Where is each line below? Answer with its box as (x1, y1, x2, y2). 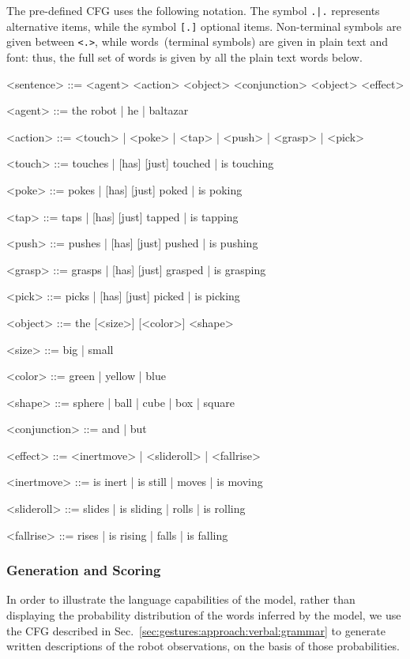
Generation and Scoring (6, 560, 161, 580)
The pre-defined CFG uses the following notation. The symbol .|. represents (6, 2, 380, 18)
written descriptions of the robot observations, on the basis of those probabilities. (6, 638, 400, 654)
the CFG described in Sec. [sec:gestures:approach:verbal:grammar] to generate (6, 622, 386, 638)
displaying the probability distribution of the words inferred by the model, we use (6, 607, 401, 623)
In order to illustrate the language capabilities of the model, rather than (6, 591, 355, 608)
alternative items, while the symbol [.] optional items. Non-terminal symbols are (6, 17, 401, 34)
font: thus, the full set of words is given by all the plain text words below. (6, 48, 363, 65)
